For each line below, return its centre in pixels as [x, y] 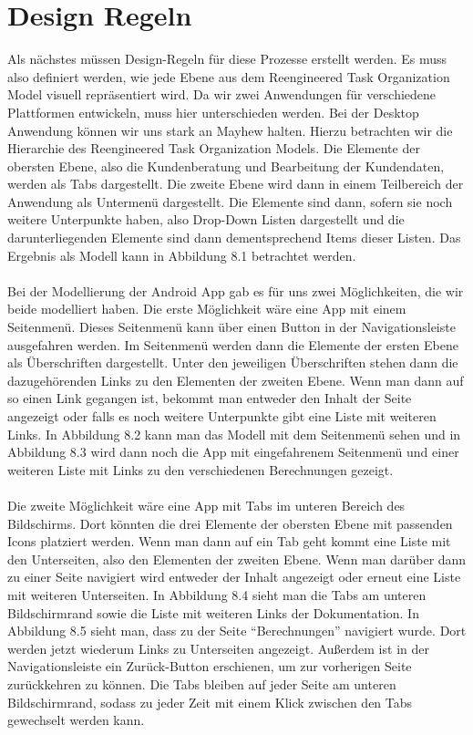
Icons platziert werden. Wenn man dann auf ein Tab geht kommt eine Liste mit [229, 541]
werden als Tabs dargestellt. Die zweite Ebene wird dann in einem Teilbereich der [236, 184]
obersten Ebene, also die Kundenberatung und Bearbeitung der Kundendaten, [226, 166]
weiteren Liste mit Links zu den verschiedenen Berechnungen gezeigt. [201, 469]
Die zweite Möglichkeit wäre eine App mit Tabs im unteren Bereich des [206, 505]
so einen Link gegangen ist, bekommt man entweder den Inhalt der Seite [210, 398]
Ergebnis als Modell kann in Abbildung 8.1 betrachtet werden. [182, 255]
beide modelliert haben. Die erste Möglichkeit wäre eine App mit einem [207, 309]
